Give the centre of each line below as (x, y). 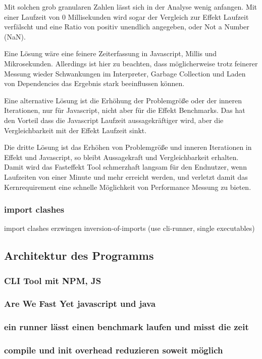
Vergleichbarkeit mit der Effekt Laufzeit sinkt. (75, 130)
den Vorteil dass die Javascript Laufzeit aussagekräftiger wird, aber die (114, 120)
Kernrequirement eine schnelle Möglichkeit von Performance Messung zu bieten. (128, 187)
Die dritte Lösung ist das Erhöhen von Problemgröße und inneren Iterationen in (128, 147)
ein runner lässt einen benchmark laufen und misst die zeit (126, 327)
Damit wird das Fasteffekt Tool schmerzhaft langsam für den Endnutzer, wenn (125, 167)
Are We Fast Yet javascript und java (80, 304)
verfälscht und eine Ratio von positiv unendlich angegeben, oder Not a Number (127, 27)
